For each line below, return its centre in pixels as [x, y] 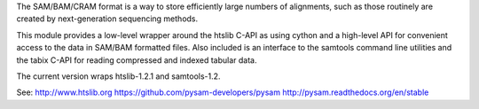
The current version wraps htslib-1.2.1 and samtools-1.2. [118, 76]
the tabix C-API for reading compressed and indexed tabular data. [137, 60]
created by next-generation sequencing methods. [107, 19]
